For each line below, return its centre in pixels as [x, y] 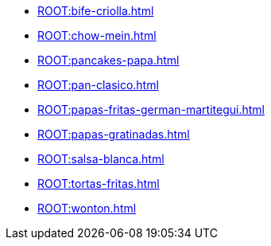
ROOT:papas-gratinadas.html [114, 134]
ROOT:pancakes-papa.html [108, 60]
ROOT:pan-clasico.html [98, 85]
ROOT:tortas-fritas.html [99, 184]
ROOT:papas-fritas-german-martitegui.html [151, 109]
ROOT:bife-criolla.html [96, 11]
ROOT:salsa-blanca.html [101, 159]
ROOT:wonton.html [87, 208]
